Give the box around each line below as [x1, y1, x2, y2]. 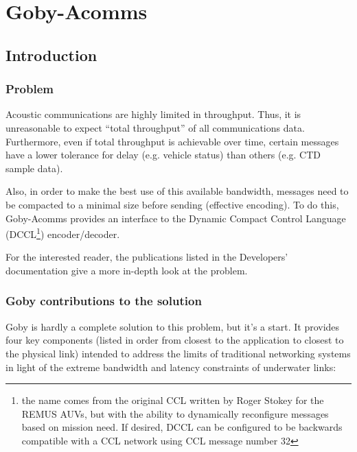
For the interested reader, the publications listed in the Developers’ [5, 250, 288, 264]
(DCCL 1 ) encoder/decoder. [5, 225, 120, 241]
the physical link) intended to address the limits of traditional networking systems [5, 346, 351, 360]
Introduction [5, 44, 97, 65]
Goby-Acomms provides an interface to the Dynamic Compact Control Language [5, 211, 346, 225]
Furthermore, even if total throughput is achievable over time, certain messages [5, 134, 339, 148]
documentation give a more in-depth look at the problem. [5, 263, 248, 277]
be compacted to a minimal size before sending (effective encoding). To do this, [5, 197, 339, 211]
